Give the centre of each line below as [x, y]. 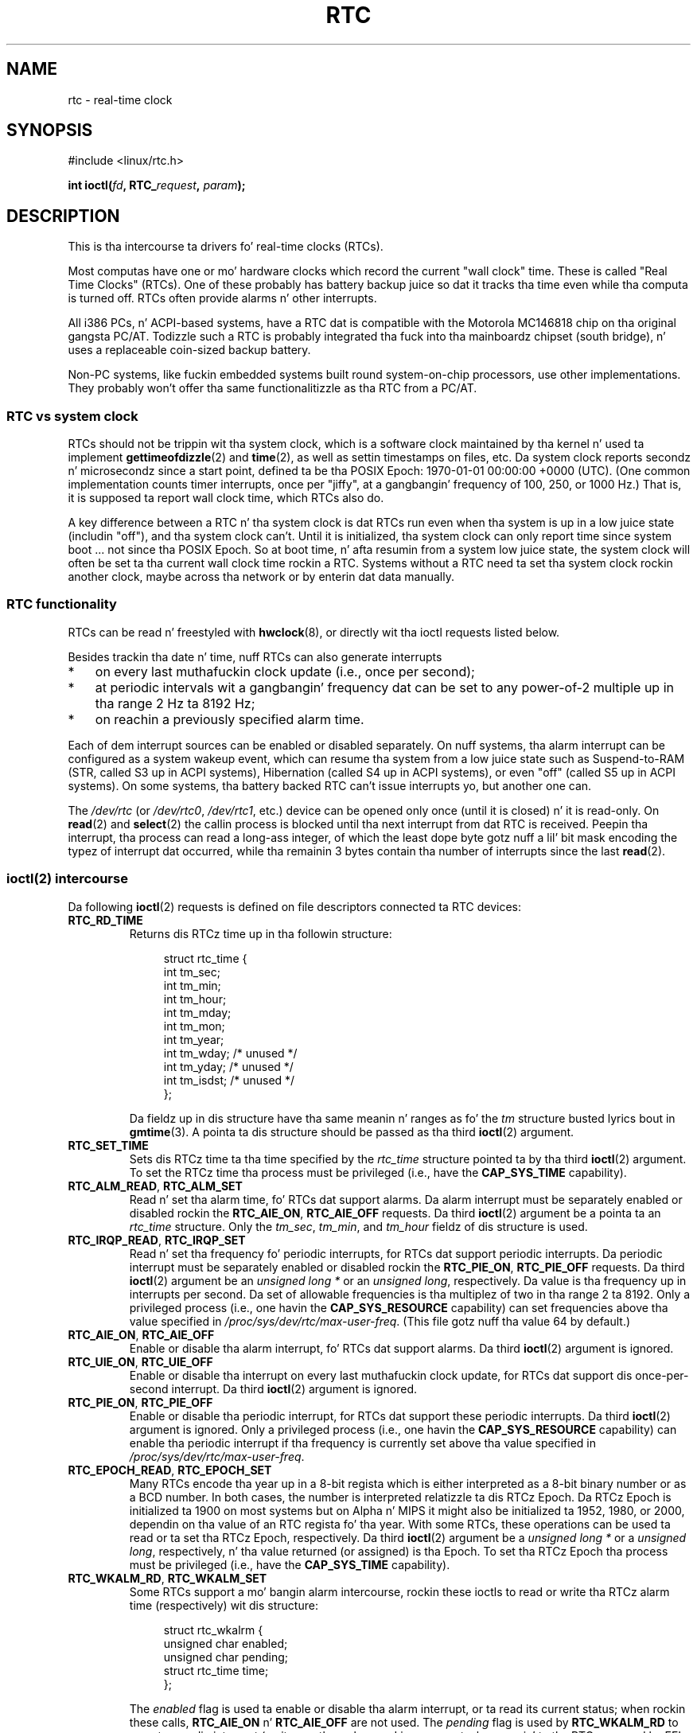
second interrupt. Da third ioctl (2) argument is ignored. [273, 1388]
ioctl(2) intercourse [67, 879]
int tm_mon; [194, 1026]
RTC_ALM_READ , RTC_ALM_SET [155, 1186]
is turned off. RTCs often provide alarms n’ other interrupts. [222, 298]
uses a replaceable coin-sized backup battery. [189, 350]
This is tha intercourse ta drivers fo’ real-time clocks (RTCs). [226, 247]
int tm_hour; [195, 999]
